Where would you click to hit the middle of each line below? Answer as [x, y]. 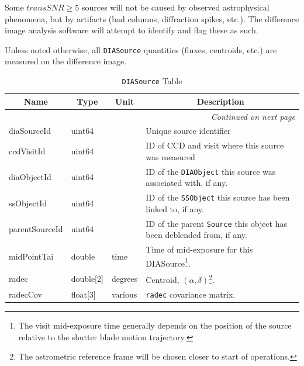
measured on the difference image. [66, 61]
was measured [170, 156]
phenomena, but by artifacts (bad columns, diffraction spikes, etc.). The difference [152, 18]
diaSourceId [30, 131]
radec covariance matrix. [191, 294]
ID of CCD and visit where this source [215, 145]
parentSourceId [36, 229]
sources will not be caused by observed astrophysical [175, 7]
